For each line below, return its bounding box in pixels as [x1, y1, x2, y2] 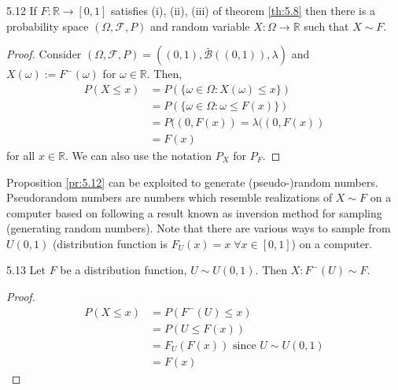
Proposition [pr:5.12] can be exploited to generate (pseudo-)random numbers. [6, 173, 378, 190]
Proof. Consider [6, 46, 82, 62]
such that [304, 17, 349, 34]
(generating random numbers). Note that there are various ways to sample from [6, 220, 391, 236]
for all [6, 147, 35, 163]
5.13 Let [6, 262, 46, 278]
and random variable [150, 17, 250, 34]
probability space [6, 17, 89, 34]
